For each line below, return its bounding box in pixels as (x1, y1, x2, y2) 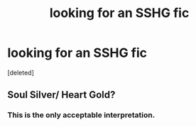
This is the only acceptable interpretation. (7, 110, 156, 120)
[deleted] (7, 68, 34, 77)
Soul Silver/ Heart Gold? (7, 89, 116, 101)
